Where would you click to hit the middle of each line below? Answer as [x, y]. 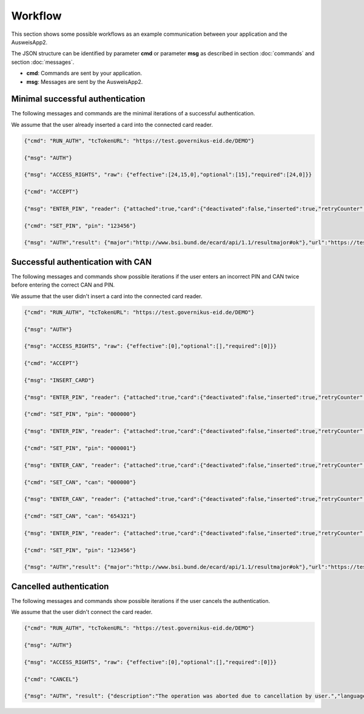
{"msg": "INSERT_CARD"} [59, 380]
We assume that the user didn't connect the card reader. [82, 612]
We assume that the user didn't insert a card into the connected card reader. [107, 296]
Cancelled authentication [60, 586]
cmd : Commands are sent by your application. [84, 73]
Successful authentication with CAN [81, 262]
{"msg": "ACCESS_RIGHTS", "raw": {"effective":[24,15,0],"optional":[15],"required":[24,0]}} [168, 175]
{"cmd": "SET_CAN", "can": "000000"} [80, 482]
